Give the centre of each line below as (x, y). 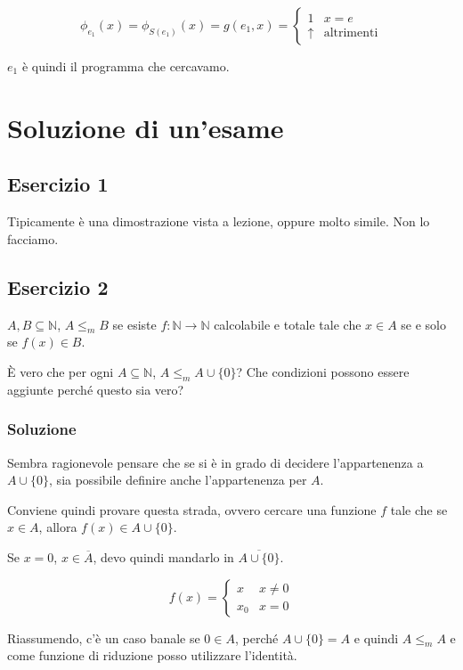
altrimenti (351, 33)
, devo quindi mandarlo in (163, 556)
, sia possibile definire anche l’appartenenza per (178, 480)
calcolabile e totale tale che (288, 324)
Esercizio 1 (58, 184)
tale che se (419, 509)
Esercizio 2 (58, 286)
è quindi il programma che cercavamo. (126, 66)
